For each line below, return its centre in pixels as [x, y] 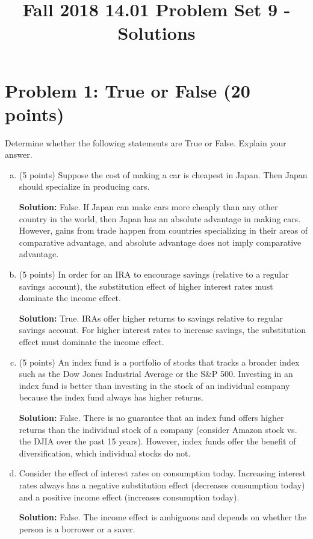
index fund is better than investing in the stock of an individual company [154, 385]
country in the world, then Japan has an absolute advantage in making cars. [160, 218]
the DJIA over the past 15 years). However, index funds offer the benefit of [157, 441]
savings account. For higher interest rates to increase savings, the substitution [163, 330]
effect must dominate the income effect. [91, 341]
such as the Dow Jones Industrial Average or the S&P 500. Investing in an [156, 374]
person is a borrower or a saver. [77, 528]
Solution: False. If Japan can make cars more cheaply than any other [148, 207]
